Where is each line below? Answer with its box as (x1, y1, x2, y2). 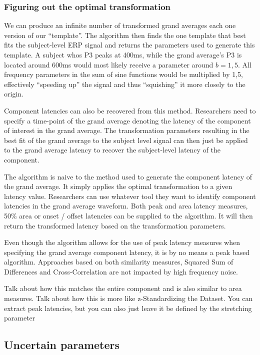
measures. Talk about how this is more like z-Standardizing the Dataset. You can (4, 293, 253, 303)
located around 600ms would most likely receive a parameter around (4, 59, 213, 69)
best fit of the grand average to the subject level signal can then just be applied (4, 134, 248, 145)
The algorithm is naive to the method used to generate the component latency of (4, 171, 252, 181)
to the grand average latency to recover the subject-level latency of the (4, 144, 221, 155)
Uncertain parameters (4, 337, 120, 352)
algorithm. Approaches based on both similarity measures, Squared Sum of (4, 256, 233, 267)
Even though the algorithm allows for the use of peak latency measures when (4, 237, 240, 247)
